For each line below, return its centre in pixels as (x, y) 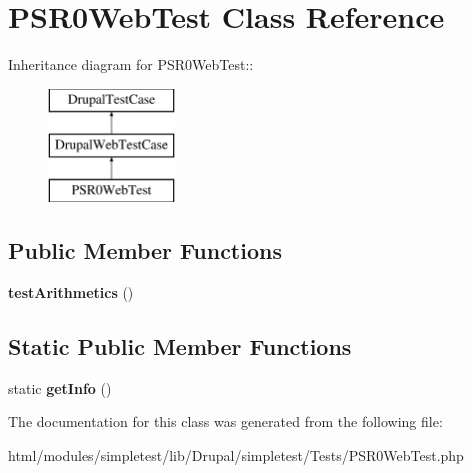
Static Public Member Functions (180, 345)
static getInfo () (60, 387)
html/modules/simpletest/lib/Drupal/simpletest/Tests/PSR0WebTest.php (236, 454)
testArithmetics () (71, 291)
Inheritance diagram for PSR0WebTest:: (131, 64)
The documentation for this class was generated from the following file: (225, 421)
